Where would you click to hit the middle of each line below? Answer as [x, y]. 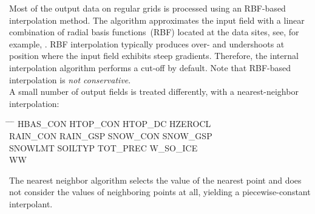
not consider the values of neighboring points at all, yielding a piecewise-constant [160, 192]
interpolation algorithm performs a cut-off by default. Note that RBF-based [150, 67]
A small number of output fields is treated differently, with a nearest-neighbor [154, 91]
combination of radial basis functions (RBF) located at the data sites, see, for [154, 32]
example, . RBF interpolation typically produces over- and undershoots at [147, 43]
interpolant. [31, 203]
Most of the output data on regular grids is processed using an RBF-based [147, 8]
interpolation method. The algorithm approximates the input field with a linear [157, 20]
